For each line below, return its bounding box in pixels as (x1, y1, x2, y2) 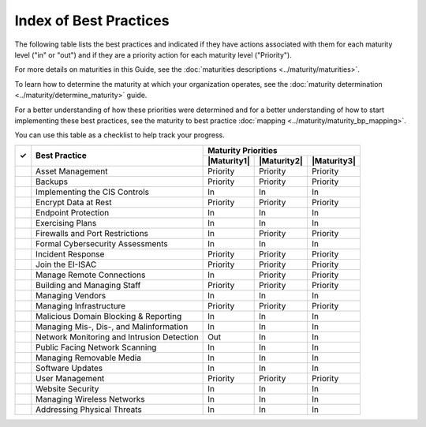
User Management (35, 373, 105, 384)
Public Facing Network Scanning (35, 342, 157, 353)
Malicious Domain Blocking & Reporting (35, 310, 182, 321)
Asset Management (35, 166, 108, 177)
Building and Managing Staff (35, 279, 141, 290)
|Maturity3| (312, 155, 357, 166)
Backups (35, 176, 69, 187)
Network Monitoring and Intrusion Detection (35, 331, 199, 343)
